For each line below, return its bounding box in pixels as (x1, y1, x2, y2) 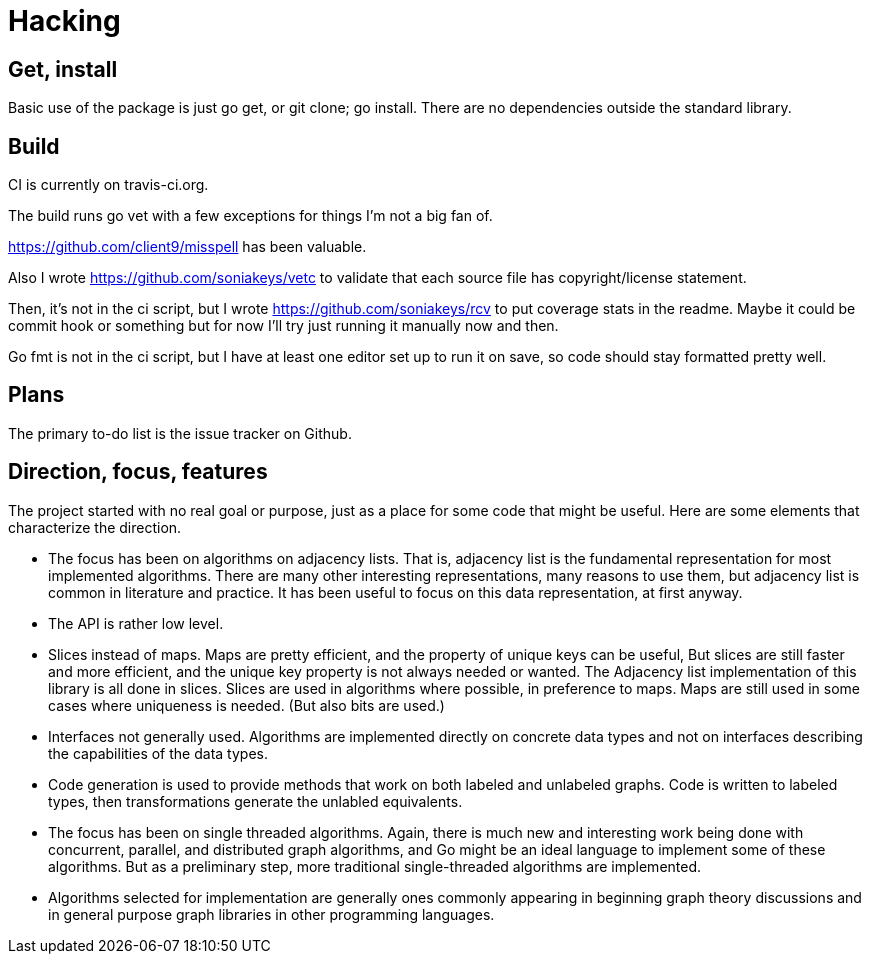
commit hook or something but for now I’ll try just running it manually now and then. (8, 317, 559, 335)
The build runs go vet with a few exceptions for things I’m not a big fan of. (8, 207, 493, 225)
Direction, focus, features (8, 459, 268, 485)
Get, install (8, 56, 118, 82)
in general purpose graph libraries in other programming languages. (48, 905, 495, 923)
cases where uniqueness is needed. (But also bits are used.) (48, 696, 445, 714)
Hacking (8, 4, 121, 38)
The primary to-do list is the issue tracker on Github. (8, 424, 352, 442)
